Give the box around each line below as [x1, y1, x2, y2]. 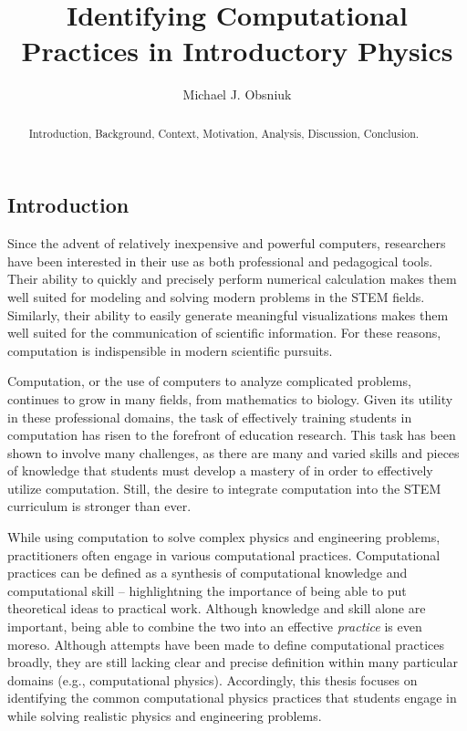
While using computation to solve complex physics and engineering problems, [7, 527, 441, 547]
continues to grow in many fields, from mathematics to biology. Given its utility [7, 389, 453, 408]
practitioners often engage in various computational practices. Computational [7, 545, 441, 564]
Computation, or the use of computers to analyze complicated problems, [7, 371, 411, 391]
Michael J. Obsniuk [182, 85, 292, 104]
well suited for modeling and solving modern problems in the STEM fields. [7, 287, 425, 306]
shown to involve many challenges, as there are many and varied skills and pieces [7, 443, 460, 462]
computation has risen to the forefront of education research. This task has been [7, 425, 456, 444]
